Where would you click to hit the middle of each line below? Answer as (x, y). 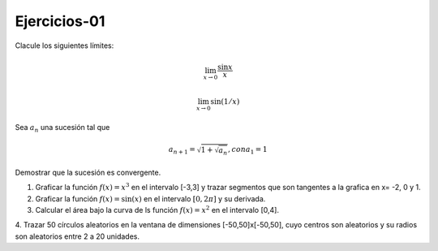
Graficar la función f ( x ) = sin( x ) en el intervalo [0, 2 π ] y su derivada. (150, 198)
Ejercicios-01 (60, 21)
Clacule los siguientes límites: (64, 45)
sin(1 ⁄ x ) (225, 101)
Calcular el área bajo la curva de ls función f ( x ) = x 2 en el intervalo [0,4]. (157, 209)
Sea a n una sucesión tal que (62, 128)
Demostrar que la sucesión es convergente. (88, 172)
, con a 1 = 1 (247, 150)
